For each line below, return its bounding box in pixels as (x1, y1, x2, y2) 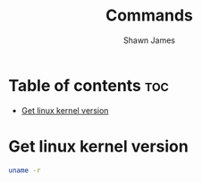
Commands (105, 5, 193, 26)
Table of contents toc (8, 75, 169, 95)
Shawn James (122, 35, 176, 45)
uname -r (8, 166, 41, 175)
